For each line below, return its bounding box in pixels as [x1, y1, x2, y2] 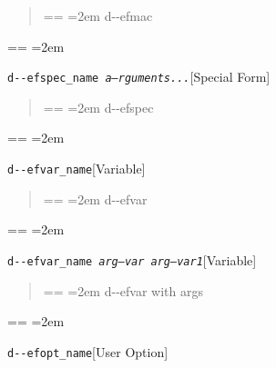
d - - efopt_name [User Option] [7, 342, 169, 361]
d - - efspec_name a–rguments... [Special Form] [7, 67, 271, 86]
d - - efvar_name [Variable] [7, 159, 146, 178]
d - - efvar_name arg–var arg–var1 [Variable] [7, 250, 257, 269]
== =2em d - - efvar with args [43, 281, 203, 300]
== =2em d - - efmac [43, 6, 153, 25]
